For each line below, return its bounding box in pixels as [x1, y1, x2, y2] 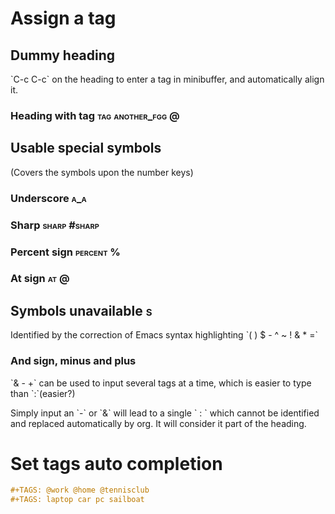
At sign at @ [10, 272, 70, 286]
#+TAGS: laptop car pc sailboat [10, 495, 145, 505]
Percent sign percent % [10, 245, 121, 259]
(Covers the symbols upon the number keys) [10, 166, 194, 178]
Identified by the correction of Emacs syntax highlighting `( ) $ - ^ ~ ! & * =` [10, 329, 318, 341]
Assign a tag [10, 7, 117, 30]
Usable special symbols [10, 140, 162, 157]
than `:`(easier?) [10, 387, 76, 399]
